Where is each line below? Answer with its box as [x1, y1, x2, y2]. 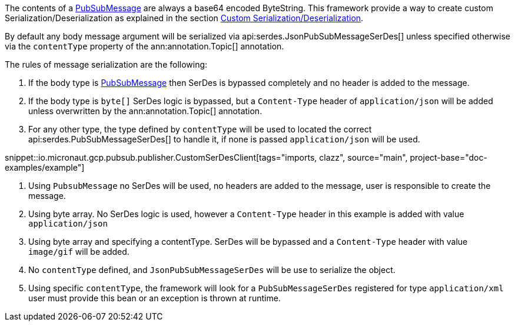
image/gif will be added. [28, 247, 129, 257]
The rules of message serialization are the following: [5, 59, 208, 69]
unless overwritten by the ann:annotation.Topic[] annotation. [28, 106, 263, 116]
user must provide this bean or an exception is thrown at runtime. [28, 293, 281, 303]
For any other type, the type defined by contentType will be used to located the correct [28, 124, 372, 134]
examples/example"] [5, 162, 85, 172]
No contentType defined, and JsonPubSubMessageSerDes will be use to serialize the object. [28, 265, 396, 275]
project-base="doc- [410, 152, 487, 162]
